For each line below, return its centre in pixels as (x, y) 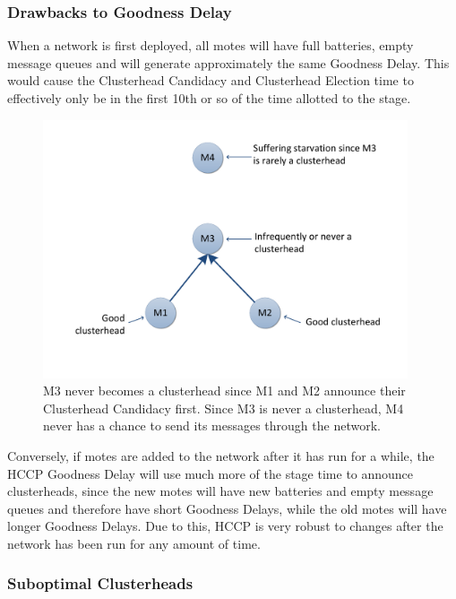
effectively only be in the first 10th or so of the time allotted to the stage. (209, 98)
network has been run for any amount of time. (134, 543)
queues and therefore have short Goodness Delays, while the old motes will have (227, 508)
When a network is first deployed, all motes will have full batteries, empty (211, 45)
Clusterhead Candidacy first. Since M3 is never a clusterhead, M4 (224, 408)
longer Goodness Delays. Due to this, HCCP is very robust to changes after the (225, 526)
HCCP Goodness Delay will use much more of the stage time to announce (211, 473)
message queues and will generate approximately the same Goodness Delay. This (228, 62)
